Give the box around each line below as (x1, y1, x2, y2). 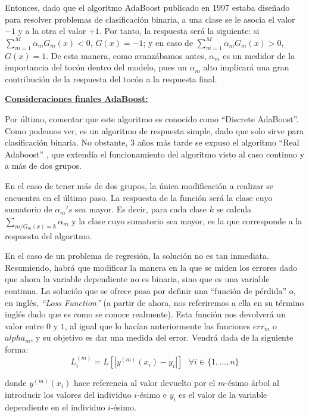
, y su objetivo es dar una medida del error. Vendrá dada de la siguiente (30, 331, 294, 344)
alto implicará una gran (203, 61, 289, 73)
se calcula (216, 203, 252, 215)
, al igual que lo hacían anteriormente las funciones (64, 319, 251, 332)
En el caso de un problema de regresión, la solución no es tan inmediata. (5, 249, 269, 262)
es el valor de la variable (179, 388, 267, 400)
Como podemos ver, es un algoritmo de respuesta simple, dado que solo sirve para (5, 124, 304, 137)
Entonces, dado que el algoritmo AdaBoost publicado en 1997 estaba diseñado (5, 1, 290, 13)
